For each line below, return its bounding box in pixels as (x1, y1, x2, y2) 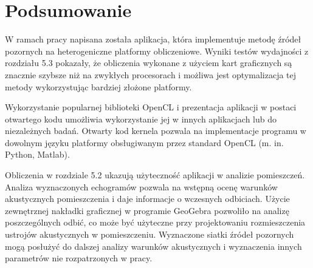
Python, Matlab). (5, 148, 70, 161)
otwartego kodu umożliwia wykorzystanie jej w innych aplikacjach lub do (5, 112, 277, 125)
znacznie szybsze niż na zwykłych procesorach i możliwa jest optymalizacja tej (5, 68, 297, 81)
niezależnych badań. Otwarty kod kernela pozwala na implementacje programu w (5, 124, 306, 137)
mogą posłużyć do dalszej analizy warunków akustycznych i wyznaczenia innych (5, 240, 302, 252)
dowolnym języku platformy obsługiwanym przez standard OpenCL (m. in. (5, 136, 284, 149)
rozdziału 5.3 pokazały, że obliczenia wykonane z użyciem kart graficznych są (5, 56, 292, 69)
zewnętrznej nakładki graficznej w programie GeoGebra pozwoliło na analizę (5, 204, 289, 216)
